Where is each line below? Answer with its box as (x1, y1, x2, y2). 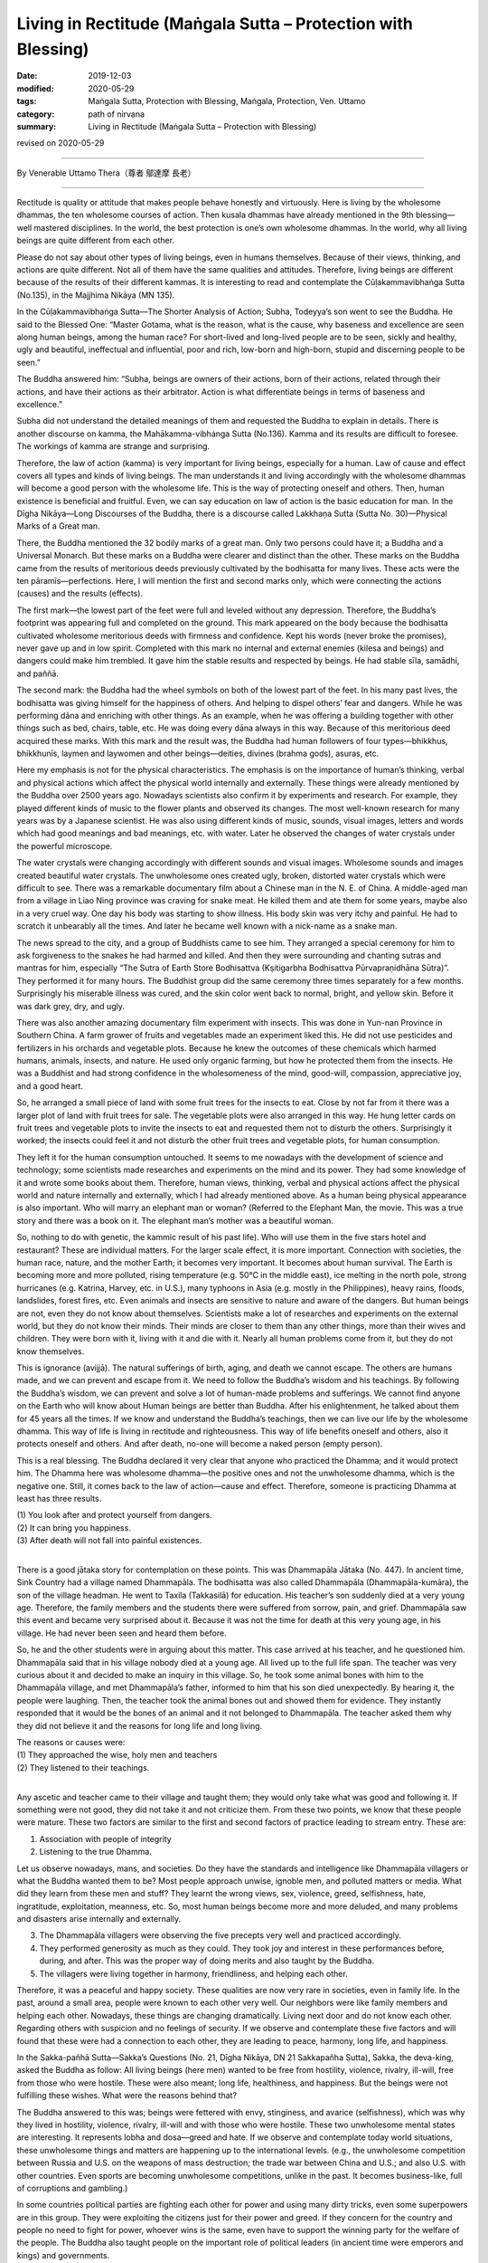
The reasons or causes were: (16, 1737, 126, 1747)
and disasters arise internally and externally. (16, 1914, 181, 1924)
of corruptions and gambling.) (16, 2182, 128, 2193)
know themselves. (16, 1345, 85, 1357)
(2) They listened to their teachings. (16, 1762, 150, 1773)
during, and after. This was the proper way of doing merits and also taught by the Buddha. (39, 1955, 375, 1966)
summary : (16, 120, 57, 131)
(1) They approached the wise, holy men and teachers (16, 1750, 218, 1761)
